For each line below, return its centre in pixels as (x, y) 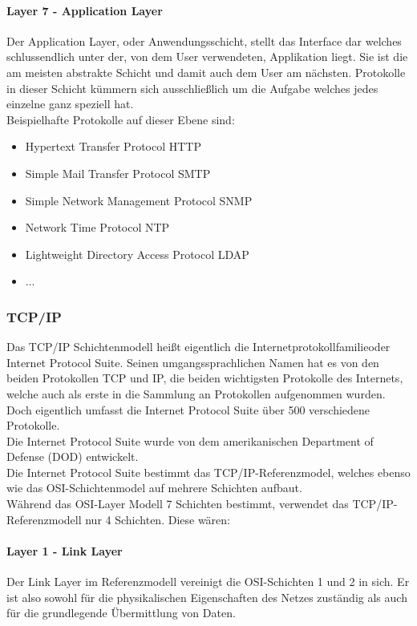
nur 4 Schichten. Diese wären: (158, 519)
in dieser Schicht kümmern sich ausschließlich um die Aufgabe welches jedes (192, 88)
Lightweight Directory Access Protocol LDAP (137, 254)
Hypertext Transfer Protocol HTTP (113, 146)
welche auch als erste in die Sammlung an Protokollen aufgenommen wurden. (196, 393)
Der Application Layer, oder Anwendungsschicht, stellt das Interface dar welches (204, 40)
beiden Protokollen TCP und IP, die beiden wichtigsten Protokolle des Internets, (205, 378)
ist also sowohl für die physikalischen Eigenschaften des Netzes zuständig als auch (207, 597)
